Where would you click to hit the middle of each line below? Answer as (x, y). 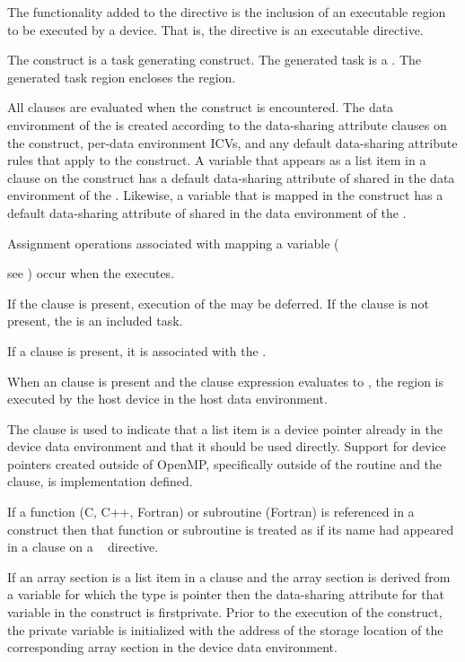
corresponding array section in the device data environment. (172, 647)
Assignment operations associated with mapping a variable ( (173, 243)
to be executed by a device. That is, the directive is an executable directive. (215, 29)
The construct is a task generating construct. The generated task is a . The (215, 60)
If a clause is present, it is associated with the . (137, 350)
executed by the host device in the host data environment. (167, 399)
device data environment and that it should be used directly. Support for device (227, 446)
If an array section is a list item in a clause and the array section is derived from (229, 576)
